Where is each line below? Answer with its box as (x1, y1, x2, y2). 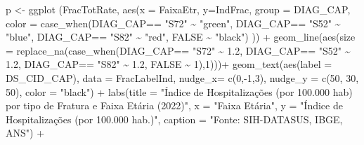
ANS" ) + (6, 125, 45, 140)
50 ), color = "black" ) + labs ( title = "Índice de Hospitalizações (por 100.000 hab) (6, 84, 353, 99)
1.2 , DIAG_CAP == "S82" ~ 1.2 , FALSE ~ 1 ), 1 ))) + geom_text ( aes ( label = (6, 57, 332, 71)
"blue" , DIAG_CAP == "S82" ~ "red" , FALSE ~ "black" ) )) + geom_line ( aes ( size (6, 29, 356, 44)
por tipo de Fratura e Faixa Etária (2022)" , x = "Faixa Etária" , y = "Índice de (6, 98, 343, 113)
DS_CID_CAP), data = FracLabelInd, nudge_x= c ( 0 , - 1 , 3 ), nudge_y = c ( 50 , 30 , (6, 70, 359, 85)
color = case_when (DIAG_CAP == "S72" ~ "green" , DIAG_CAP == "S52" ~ (6, 15, 341, 30)
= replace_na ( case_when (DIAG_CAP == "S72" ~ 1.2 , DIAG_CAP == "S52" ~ (6, 43, 351, 57)
